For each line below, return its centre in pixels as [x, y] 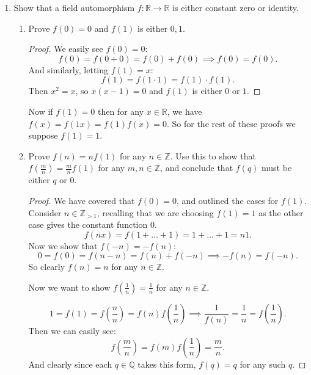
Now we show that [63, 245]
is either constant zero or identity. [236, 7]
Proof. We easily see [66, 49]
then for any [121, 111]
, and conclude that [197, 168]
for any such [263, 364]
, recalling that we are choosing [155, 212]
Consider [45, 212]
